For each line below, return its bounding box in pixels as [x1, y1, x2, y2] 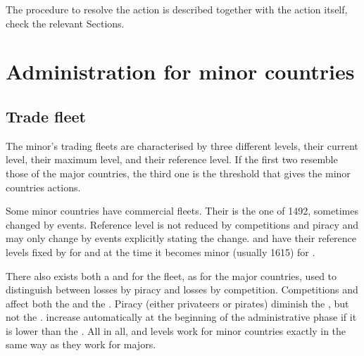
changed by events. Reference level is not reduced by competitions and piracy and [6, 217, 359, 231]
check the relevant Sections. [6, 15, 125, 30]
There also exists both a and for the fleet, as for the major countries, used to [6, 268, 337, 283]
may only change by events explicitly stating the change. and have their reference [6, 231, 357, 246]
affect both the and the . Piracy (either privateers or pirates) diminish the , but [6, 295, 349, 310]
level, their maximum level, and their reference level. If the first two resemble [6, 152, 338, 167]
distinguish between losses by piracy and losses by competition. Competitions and [6, 282, 358, 297]
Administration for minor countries [6, 57, 355, 86]
